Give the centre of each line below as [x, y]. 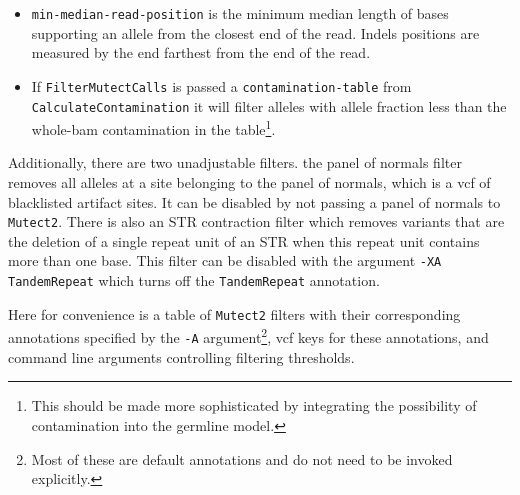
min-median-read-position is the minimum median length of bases [240, 13]
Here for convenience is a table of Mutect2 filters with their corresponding [234, 313]
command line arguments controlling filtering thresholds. [181, 356]
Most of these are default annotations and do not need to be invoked [242, 458]
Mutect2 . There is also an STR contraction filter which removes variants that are [256, 221]
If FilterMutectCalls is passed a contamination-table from [221, 85]
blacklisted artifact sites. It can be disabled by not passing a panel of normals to [254, 201]
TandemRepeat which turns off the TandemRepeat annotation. [194, 280]
